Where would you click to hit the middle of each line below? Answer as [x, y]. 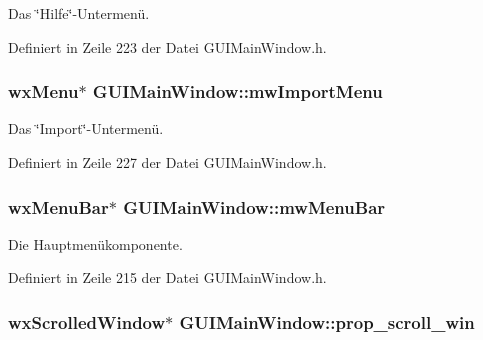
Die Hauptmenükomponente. [95, 243]
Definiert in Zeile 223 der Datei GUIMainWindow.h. [167, 46]
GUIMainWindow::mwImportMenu [237, 91]
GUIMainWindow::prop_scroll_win [327, 321]
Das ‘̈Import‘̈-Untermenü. [86, 128]
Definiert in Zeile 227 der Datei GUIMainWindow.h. [167, 162]
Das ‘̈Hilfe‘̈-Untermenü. [79, 13]
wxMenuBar [58, 206]
